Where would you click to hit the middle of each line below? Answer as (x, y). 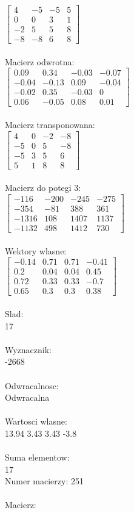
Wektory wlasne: (36, 250)
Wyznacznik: (28, 349)
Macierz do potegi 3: (43, 188)
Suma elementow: (37, 457)
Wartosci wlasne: (36, 421)
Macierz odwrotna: (40, 61)
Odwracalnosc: (32, 385)
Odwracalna (27, 397)
